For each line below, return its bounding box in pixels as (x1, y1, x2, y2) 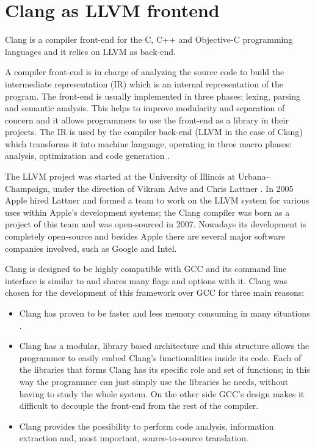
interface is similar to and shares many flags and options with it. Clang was (5, 274, 288, 287)
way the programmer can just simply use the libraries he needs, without (19, 375, 289, 387)
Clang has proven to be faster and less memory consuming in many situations (19, 307, 310, 319)
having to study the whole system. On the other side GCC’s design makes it (19, 387, 305, 400)
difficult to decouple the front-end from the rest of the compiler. (19, 399, 259, 412)
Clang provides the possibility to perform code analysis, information (19, 419, 274, 432)
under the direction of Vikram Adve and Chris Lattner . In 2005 (52, 182, 294, 194)
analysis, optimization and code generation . (5, 149, 170, 162)
